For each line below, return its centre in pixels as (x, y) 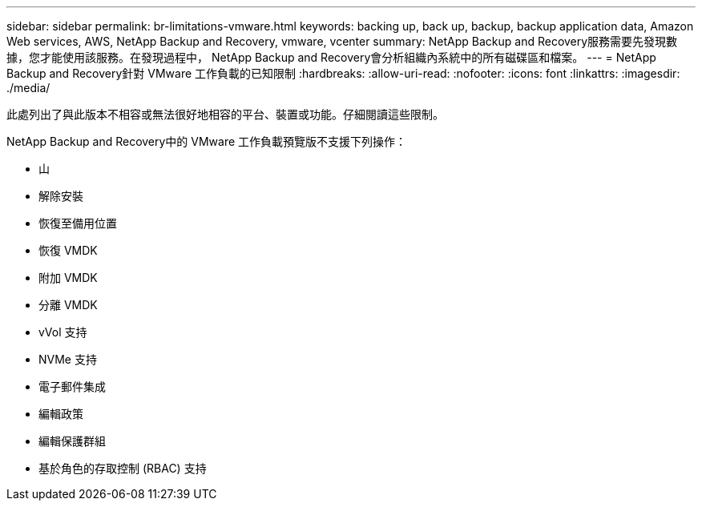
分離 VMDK (68, 305)
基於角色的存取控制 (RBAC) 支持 (123, 468)
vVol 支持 (63, 332)
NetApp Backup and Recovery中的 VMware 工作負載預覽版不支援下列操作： (207, 141)
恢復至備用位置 (78, 223)
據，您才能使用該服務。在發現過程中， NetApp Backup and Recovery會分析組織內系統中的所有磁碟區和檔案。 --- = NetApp (331, 57)
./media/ (28, 88)
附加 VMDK (68, 278)
